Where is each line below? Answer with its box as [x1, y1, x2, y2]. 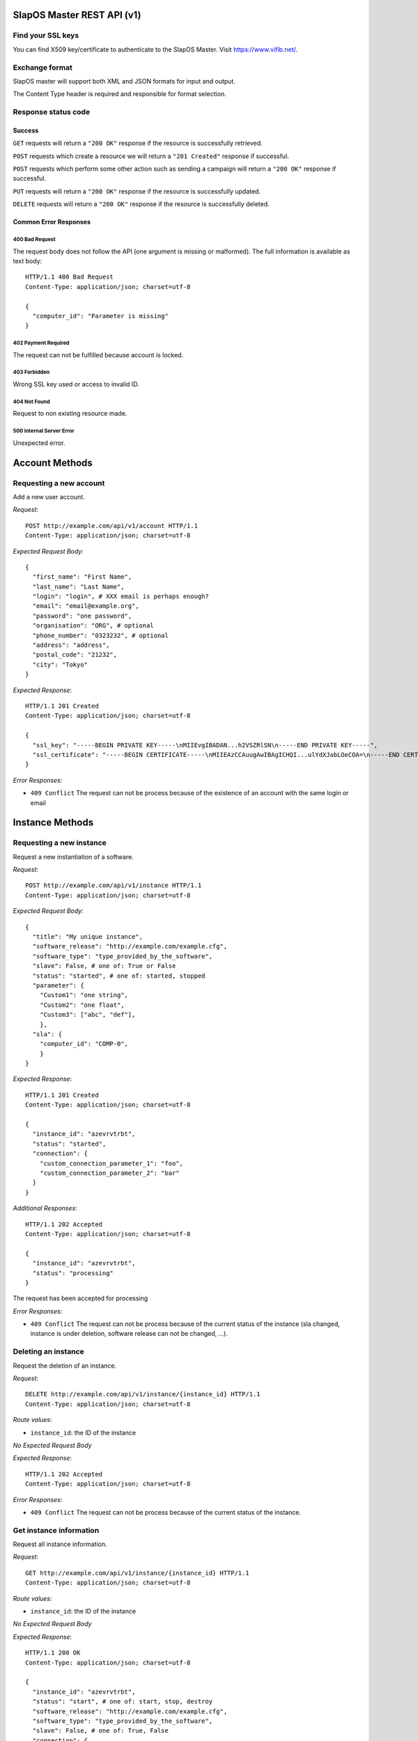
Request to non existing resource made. [13, 409, 127, 418]
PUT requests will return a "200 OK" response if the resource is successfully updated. [13, 187, 261, 195]
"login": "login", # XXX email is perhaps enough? [32, 593, 209, 600]
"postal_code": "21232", [32, 651, 118, 659]
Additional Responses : [13, 1204, 78, 1212]
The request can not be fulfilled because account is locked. [13, 350, 184, 359]
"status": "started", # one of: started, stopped [32, 971, 206, 980]
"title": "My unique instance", [32, 933, 143, 941]
